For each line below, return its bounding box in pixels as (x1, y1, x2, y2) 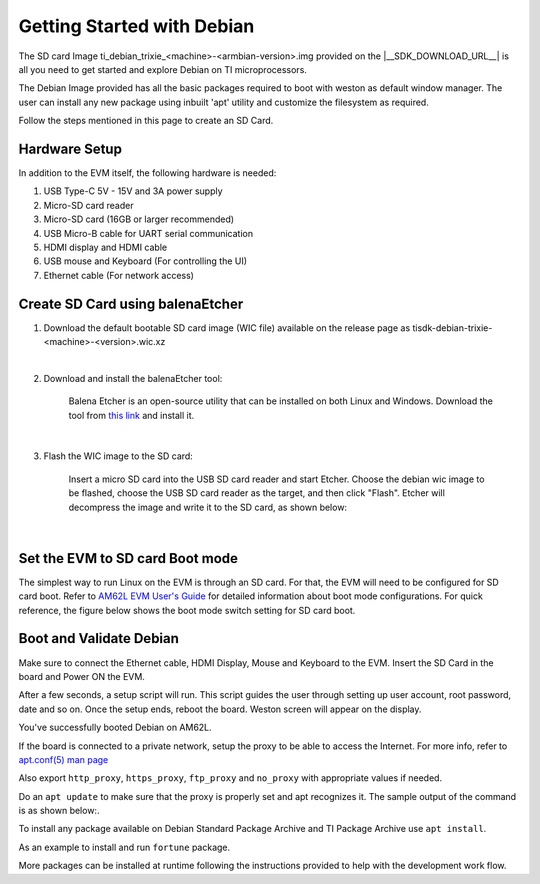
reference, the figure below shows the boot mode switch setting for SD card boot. (18, 604, 356, 616)
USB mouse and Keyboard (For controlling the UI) (43, 255, 248, 267)
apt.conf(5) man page (18, 753, 109, 765)
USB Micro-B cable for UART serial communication (43, 227, 254, 239)
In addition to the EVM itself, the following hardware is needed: (18, 167, 277, 179)
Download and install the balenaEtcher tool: (43, 372, 223, 384)
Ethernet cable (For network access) (43, 269, 195, 281)
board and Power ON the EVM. (18, 670, 145, 682)
